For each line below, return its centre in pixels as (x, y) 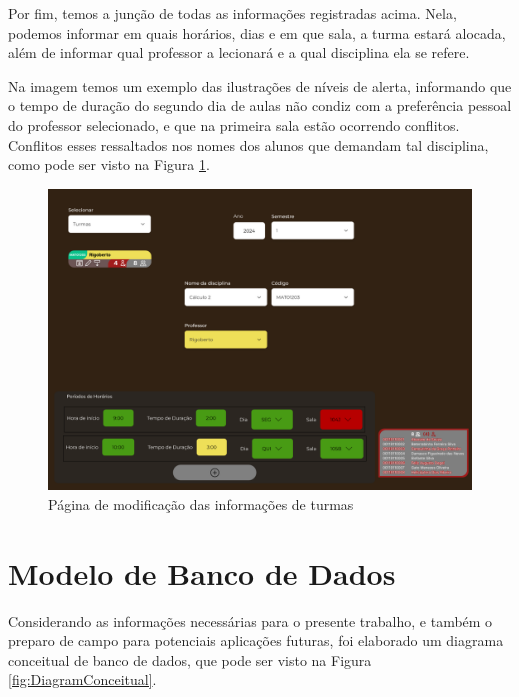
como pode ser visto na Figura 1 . (109, 164)
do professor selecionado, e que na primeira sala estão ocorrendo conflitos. (234, 124)
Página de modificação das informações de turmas (201, 503)
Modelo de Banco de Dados (202, 572)
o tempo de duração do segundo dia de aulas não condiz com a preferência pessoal (260, 105)
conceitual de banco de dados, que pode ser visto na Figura (190, 659)
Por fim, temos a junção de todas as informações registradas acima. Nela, (232, 13)
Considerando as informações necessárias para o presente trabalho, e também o (250, 620)
